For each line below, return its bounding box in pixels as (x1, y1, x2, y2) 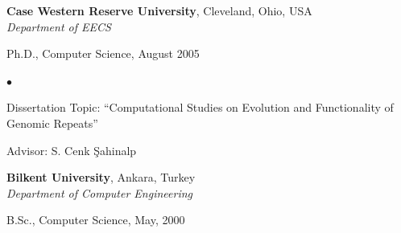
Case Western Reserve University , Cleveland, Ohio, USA (6, 2, 312, 18)
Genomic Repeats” (6, 114, 98, 131)
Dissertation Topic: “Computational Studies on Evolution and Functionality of (6, 99, 394, 116)
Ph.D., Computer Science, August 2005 (6, 45, 200, 62)
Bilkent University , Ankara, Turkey (6, 169, 196, 186)
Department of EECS (6, 18, 111, 35)
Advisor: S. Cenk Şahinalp (6, 141, 137, 158)
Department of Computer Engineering (6, 184, 192, 201)
